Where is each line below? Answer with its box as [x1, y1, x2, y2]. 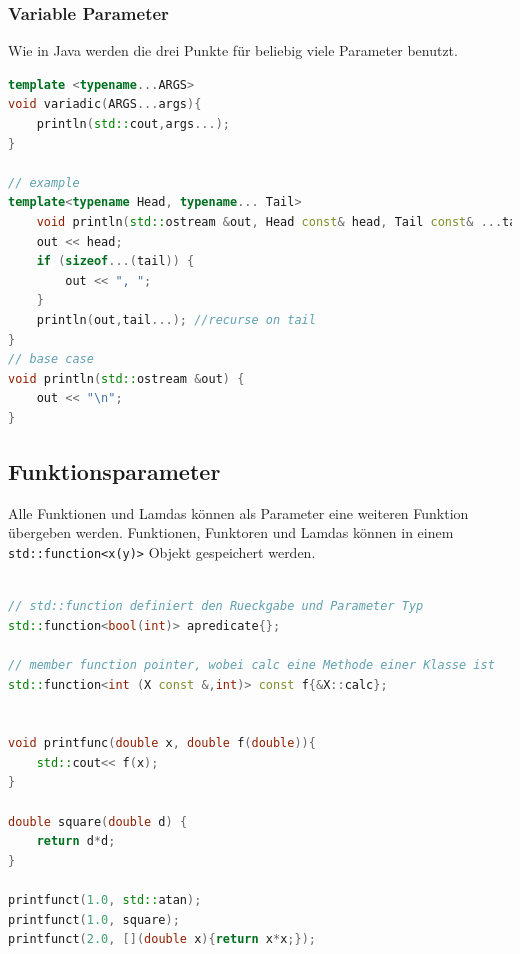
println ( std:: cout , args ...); [36, 117, 230, 131]
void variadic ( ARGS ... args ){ [8, 97, 202, 112]
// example [8, 175, 80, 190]
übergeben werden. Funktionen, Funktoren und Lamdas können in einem [8, 522, 454, 543]
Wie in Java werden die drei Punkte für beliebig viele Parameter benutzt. [8, 40, 458, 61]
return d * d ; [36, 834, 116, 849]
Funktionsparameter [8, 455, 221, 486]
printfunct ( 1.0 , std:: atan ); [8, 893, 202, 908]
